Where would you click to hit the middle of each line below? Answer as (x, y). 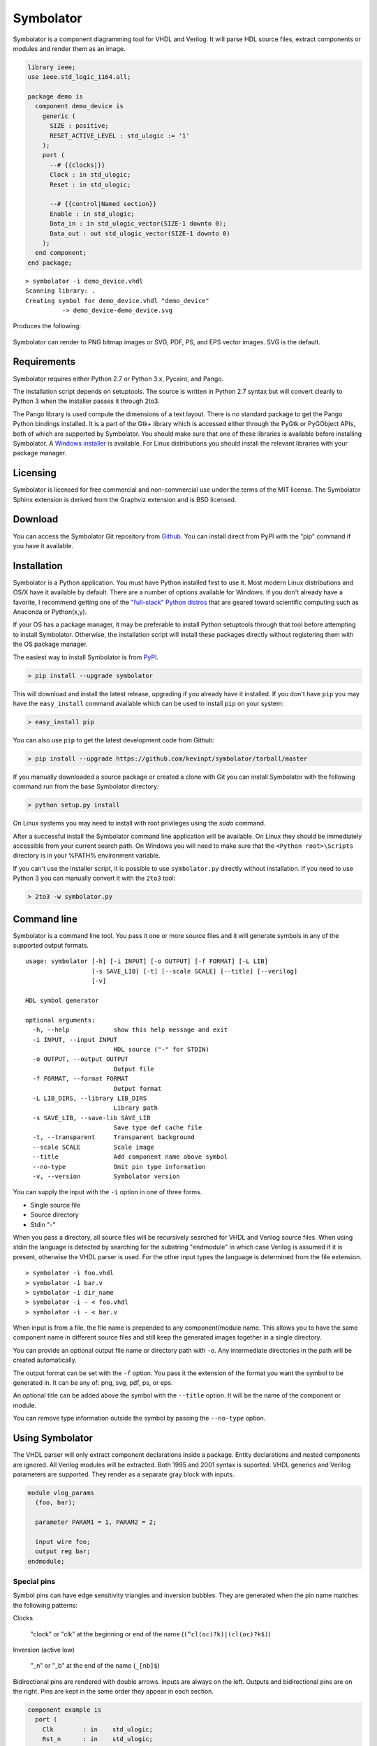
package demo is (56, 97)
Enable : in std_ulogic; (93, 214)
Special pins (34, 1581)
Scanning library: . (60, 291)
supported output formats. (51, 946)
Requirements (44, 362)
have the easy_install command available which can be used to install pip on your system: (148, 703)
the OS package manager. (50, 644)
